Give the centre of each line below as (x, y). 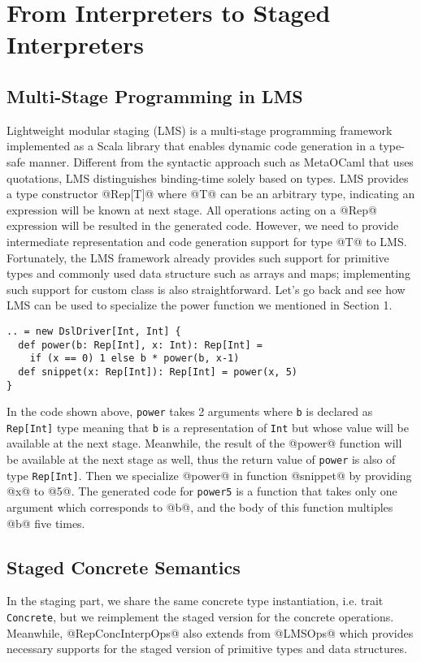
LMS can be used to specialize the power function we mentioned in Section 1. (200, 305)
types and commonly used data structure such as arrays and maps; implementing (208, 273)
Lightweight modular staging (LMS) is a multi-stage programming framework (200, 130)
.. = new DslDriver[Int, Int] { (94, 331)
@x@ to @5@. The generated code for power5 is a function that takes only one (202, 491)
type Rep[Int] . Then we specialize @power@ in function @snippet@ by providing (209, 475)
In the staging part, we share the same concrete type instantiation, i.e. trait (195, 601)
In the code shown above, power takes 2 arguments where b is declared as (190, 411)
